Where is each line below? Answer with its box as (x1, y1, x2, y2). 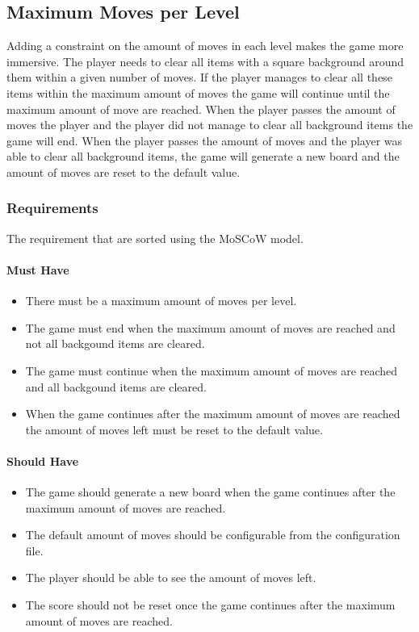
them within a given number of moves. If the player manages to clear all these (6, 69, 392, 86)
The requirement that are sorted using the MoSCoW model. (6, 229, 304, 246)
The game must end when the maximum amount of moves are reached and (25, 319, 396, 336)
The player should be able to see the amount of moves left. (25, 569, 316, 586)
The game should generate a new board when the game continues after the (25, 483, 396, 500)
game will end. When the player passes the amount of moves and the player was (6, 132, 403, 149)
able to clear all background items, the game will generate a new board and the (6, 148, 400, 165)
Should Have (6, 452, 79, 469)
